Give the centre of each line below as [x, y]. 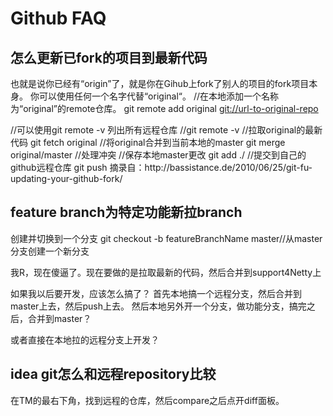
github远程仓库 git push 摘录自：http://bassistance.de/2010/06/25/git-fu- [161, 167]
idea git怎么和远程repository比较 [113, 374]
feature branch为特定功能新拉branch [126, 212]
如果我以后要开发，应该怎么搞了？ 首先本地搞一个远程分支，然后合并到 [156, 293]
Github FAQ [58, 18]
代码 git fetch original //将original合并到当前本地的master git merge [148, 142]
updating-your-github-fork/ [66, 178]
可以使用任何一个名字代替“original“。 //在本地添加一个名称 [158, 96]
